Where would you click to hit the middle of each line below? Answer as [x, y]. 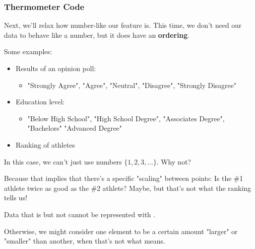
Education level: [40, 102]
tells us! [16, 198]
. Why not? [174, 161]
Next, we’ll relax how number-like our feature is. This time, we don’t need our [123, 25]
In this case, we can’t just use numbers [63, 161]
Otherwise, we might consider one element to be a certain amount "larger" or [121, 231]
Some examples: [28, 51]
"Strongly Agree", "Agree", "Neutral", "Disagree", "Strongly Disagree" [132, 85]
